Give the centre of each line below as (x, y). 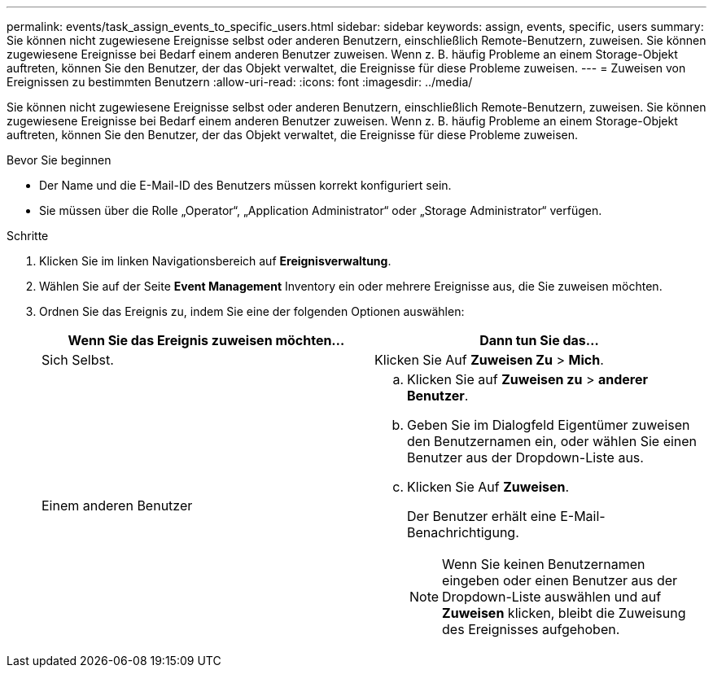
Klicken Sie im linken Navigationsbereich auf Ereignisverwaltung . (215, 261)
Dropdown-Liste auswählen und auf (552, 597)
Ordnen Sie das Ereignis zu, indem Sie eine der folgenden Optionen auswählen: (252, 311)
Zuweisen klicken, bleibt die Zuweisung (564, 613)
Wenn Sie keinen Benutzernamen (544, 564)
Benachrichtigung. (463, 532)
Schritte (28, 236)
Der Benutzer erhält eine (482, 516)
